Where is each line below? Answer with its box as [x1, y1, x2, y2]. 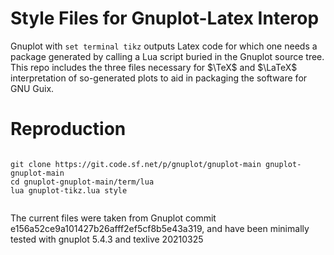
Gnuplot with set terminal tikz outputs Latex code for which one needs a [10, 40, 318, 52]
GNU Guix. [10, 82, 55, 94]
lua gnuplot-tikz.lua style [10, 185, 128, 196]
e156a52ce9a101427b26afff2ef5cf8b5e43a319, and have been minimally [10, 222, 310, 234]
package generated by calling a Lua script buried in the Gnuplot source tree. [10, 50, 325, 62]
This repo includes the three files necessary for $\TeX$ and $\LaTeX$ [10, 61, 298, 73]
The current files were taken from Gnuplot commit [10, 212, 217, 224]
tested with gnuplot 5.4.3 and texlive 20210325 [10, 233, 204, 245]
